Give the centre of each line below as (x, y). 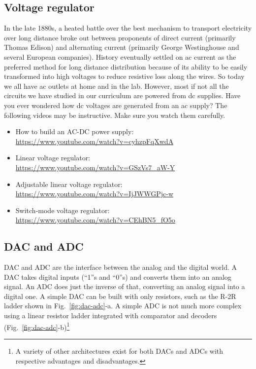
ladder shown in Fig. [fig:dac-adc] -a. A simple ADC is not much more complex (123, 306)
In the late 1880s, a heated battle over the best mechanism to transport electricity (128, 28)
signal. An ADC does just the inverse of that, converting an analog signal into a (125, 286)
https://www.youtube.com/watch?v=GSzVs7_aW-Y (95, 167)
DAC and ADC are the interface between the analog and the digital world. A (120, 267)
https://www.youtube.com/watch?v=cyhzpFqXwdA (95, 141)
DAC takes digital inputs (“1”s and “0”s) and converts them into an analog (118, 277)
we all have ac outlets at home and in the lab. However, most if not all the (116, 86)
